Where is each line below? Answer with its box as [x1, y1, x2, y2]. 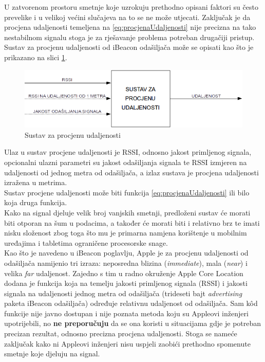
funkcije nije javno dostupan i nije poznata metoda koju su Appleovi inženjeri [4, 307, 249, 318]
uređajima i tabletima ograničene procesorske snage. [4, 237, 168, 248]
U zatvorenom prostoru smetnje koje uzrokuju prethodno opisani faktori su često [4, 2, 258, 12]
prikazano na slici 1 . [4, 51, 67, 62]
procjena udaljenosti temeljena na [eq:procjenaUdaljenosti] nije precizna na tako [4, 22, 256, 32]
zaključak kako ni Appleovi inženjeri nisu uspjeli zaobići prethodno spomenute [4, 338, 251, 349]
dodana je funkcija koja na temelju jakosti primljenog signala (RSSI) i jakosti [4, 278, 248, 288]
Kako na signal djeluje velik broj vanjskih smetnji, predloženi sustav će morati [4, 207, 251, 218]
